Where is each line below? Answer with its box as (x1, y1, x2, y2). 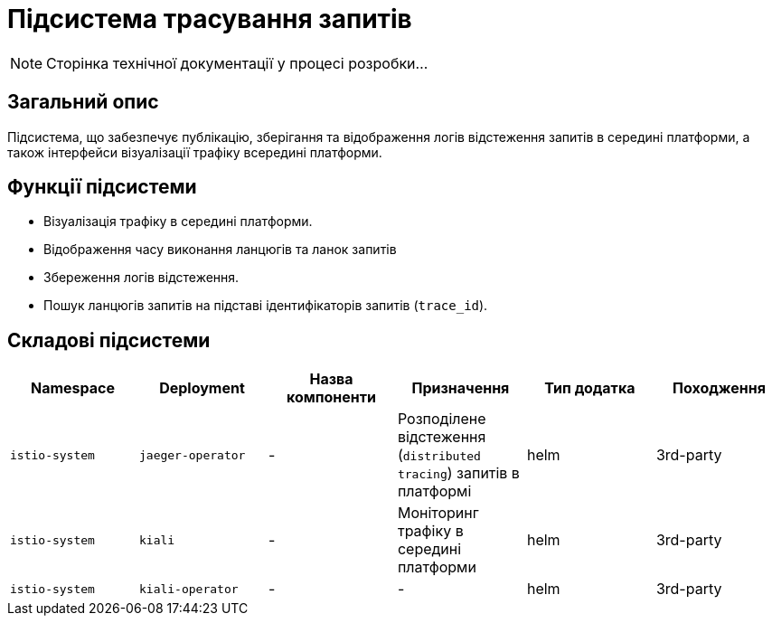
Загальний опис (7, 90, 159, 114)
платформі (397, 482, 472, 501)
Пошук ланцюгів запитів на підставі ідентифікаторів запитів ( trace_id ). (43, 297, 488, 314)
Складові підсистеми (7, 328, 211, 352)
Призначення (411, 379, 510, 398)
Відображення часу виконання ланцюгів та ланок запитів (43, 241, 397, 258)
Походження (672, 379, 766, 398)
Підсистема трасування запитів (7, 4, 412, 34)
